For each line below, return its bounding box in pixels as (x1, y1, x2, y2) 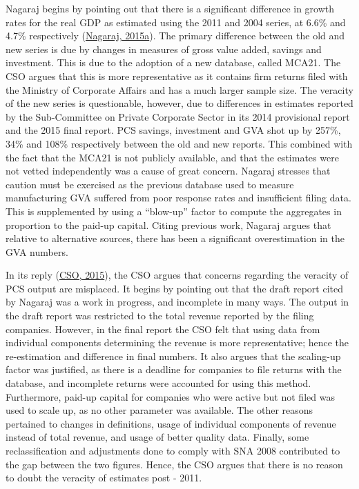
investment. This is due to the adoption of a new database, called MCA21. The (6, 55, 341, 70)
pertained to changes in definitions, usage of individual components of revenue (6, 416, 336, 430)
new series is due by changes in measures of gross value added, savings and (6, 41, 322, 56)
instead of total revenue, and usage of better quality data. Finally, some (6, 430, 309, 444)
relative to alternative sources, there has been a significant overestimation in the (6, 231, 345, 246)
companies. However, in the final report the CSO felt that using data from (6, 321, 320, 336)
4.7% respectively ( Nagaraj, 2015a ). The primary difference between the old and (6, 28, 345, 43)
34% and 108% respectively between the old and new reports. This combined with (6, 136, 353, 150)
